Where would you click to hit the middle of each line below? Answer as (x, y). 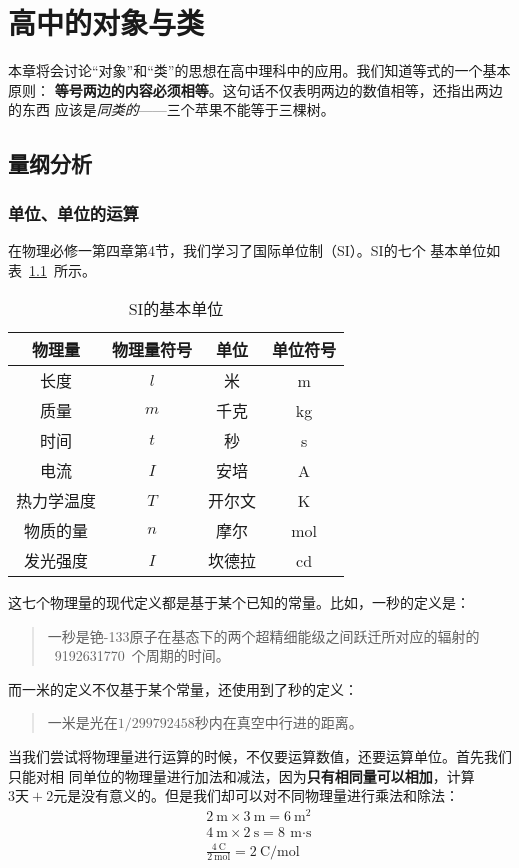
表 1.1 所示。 (52, 269)
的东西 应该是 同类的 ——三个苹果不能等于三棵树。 (171, 109)
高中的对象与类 (106, 22)
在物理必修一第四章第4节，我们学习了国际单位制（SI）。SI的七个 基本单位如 (254, 249)
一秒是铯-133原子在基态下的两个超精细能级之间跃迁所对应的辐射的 (263, 635)
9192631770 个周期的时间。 (142, 655)
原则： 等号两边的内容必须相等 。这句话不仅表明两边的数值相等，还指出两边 (255, 89)
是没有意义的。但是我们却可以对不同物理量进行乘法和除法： (263, 795)
